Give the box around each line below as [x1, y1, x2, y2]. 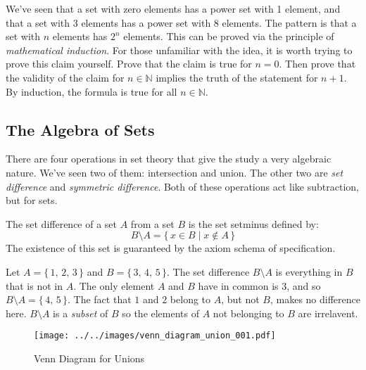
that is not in [6, 278, 63, 293]
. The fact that [68, 292, 132, 307]
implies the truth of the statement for [156, 70, 318, 84]
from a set [130, 216, 175, 231]
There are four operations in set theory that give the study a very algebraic [6, 151, 332, 166]
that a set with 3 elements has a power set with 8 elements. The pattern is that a [6, 15, 357, 30]
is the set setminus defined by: [188, 216, 319, 231]
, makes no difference [270, 292, 360, 307]
